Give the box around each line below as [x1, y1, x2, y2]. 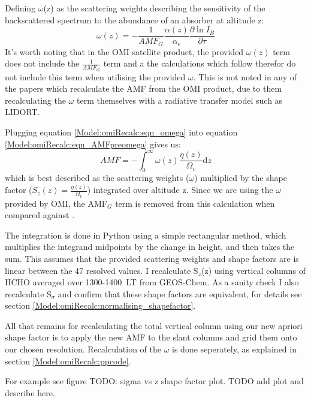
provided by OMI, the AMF [5, 197, 107, 209]
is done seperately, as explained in [172, 343, 297, 355]
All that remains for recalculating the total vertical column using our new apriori [5, 319, 303, 331]
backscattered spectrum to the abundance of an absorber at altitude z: [5, 13, 264, 26]
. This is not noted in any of [193, 70, 297, 83]
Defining [5, 2, 36, 14]
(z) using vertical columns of [201, 264, 306, 276]
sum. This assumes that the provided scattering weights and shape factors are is [5, 252, 299, 264]
